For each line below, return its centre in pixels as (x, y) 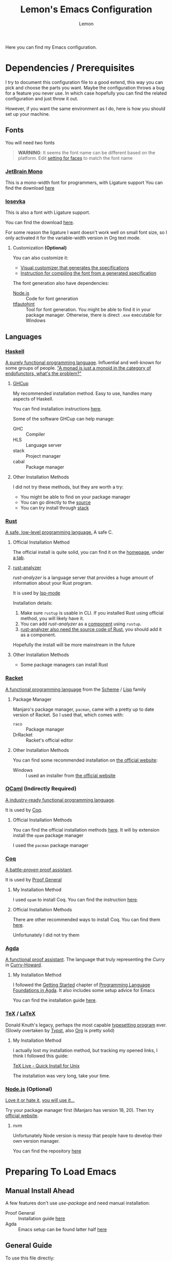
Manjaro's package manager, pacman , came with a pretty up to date (83, 709)
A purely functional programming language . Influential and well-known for (83, 362)
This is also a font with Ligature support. (48, 212)
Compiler (35, 434)
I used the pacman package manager (51, 845)
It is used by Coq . (24, 810)
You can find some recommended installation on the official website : (85, 760)
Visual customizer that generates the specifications (75, 268)
